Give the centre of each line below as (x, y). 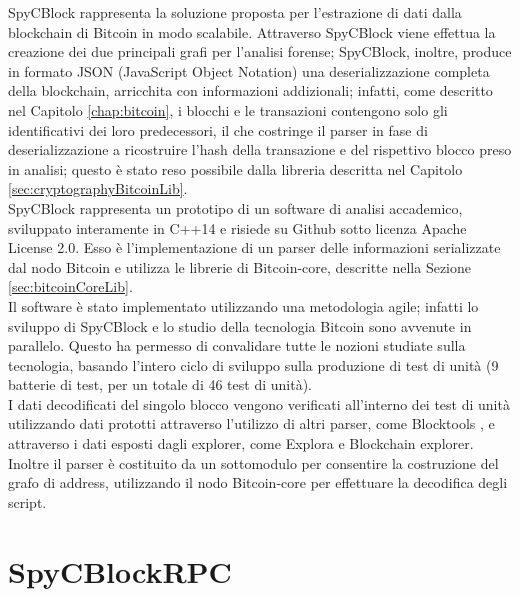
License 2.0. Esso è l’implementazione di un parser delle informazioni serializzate (254, 247)
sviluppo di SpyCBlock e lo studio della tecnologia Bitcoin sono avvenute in (240, 325)
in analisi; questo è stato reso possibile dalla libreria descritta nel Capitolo (235, 168)
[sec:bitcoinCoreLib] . (70, 286)
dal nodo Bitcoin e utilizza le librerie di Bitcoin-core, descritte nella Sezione (239, 266)
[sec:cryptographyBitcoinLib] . (98, 188)
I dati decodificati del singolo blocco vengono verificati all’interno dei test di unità (259, 403)
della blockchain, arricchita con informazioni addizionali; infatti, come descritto (250, 90)
